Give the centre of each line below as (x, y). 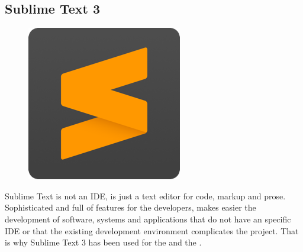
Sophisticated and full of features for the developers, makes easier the (130, 207)
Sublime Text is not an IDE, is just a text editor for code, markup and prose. (145, 196)
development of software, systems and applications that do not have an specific (148, 219)
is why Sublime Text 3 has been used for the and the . (103, 242)
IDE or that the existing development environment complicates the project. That (152, 230)
